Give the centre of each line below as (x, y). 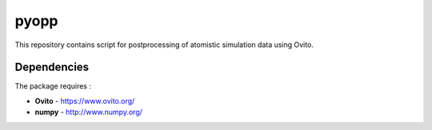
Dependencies (52, 67)
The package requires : (53, 86)
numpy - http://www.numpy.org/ (89, 112)
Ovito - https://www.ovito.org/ (85, 100)
